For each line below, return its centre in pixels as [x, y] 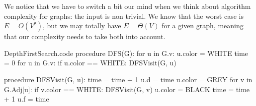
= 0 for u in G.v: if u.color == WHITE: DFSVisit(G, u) [90, 63]
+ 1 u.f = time [27, 99]
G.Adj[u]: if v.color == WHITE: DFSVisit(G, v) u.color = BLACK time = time [127, 89]
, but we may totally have [82, 26]
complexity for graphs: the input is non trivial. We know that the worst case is [124, 16]
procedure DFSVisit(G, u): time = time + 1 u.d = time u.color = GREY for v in [128, 79]
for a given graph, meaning [203, 26]
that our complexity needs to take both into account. [85, 36]
